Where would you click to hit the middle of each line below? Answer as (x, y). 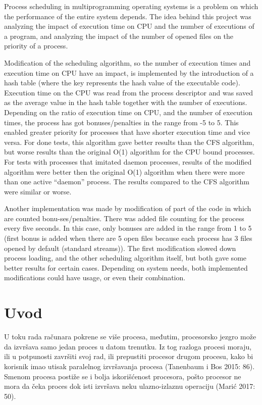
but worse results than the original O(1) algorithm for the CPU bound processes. (129, 152)
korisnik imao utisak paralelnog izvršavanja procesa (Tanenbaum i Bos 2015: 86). (129, 366)
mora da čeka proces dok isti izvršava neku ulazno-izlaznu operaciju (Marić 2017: (130, 386)
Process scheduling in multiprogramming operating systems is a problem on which (131, 6)
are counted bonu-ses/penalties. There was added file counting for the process (124, 218)
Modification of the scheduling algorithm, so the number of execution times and (127, 62)
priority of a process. (36, 46)
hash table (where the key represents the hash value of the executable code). (122, 83)
